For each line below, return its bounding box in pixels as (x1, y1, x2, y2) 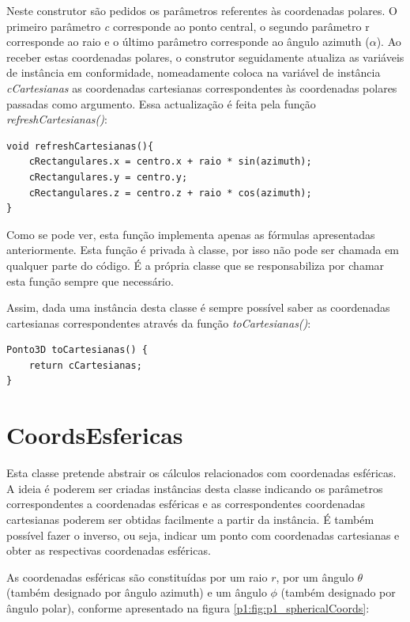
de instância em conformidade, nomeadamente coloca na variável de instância (6, 64, 381, 81)
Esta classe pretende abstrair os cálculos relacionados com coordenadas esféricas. (6, 465, 397, 481)
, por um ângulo (276, 568, 354, 585)
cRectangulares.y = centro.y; (28, 171, 188, 183)
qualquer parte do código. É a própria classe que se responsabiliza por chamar (6, 256, 385, 273)
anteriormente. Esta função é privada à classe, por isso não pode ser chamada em (6, 241, 400, 258)
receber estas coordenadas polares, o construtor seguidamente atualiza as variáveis (6, 48, 404, 65)
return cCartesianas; (28, 359, 142, 371)
